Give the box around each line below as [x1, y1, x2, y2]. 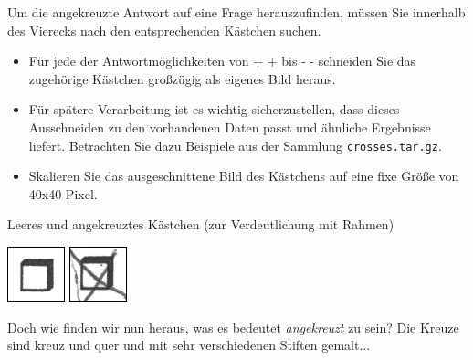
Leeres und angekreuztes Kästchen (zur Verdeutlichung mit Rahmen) [7, 215, 394, 234]
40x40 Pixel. [28, 184, 98, 203]
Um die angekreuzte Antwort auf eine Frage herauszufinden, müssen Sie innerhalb [7, 3, 466, 21]
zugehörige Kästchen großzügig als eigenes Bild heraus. [28, 69, 336, 88]
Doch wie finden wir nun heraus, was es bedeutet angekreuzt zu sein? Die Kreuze [7, 317, 459, 336]
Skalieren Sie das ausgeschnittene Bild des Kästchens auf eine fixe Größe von [28, 166, 459, 185]
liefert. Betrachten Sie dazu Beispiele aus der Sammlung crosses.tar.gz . [28, 135, 442, 154]
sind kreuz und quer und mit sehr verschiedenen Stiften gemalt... [7, 335, 371, 355]
